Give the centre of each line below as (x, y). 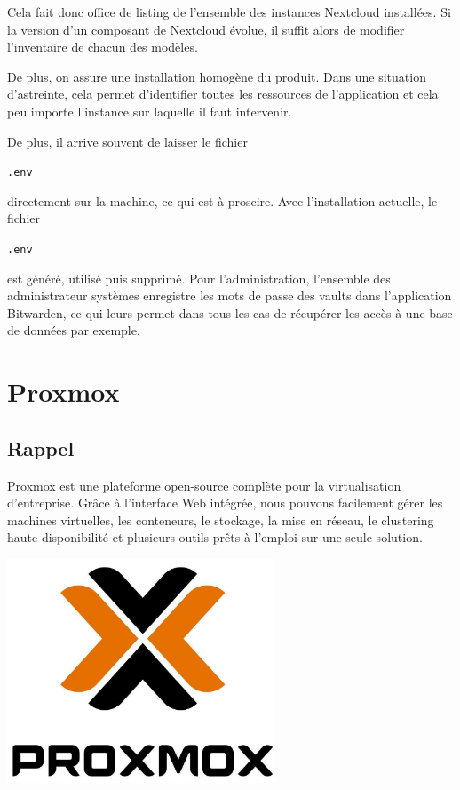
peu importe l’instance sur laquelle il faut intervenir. (150, 111)
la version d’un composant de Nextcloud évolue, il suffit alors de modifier (206, 29)
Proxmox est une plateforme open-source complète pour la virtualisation (204, 485)
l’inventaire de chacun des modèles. (103, 47)
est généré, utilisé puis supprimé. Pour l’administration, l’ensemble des (199, 278)
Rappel (41, 447)
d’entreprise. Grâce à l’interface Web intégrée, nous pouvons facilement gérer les (225, 503)
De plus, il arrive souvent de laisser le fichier (127, 141)
